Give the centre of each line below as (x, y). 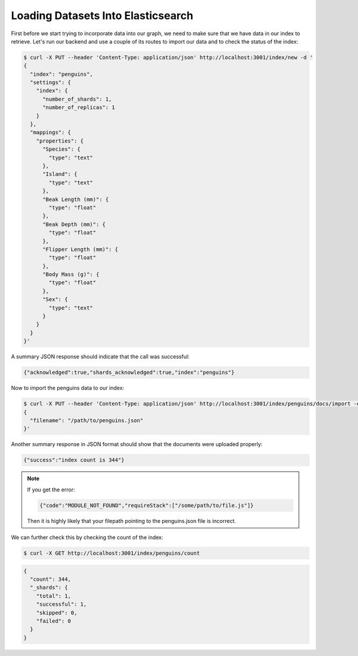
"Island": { (60, 174)
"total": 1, (54, 596)
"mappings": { (51, 132)
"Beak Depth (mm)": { (74, 224)
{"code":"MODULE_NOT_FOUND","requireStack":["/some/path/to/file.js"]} (146, 505)
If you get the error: (51, 490)
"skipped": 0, (57, 612)
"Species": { (61, 149)
